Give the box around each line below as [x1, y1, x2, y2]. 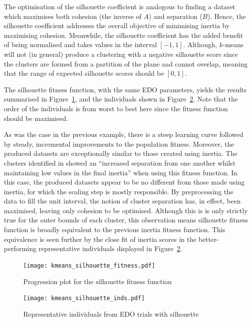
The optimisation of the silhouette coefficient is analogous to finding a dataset [4, 1, 236, 11]
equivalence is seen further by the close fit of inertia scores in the [4, 234, 197, 244]
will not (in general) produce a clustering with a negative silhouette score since [4, 49, 238, 59]
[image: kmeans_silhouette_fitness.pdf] [23, 262, 156, 269]
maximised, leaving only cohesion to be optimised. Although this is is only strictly [4, 205, 248, 215]
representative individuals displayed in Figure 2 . [38, 243, 182, 254]
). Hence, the [207, 11, 246, 21]
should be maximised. [4, 113, 68, 123]
